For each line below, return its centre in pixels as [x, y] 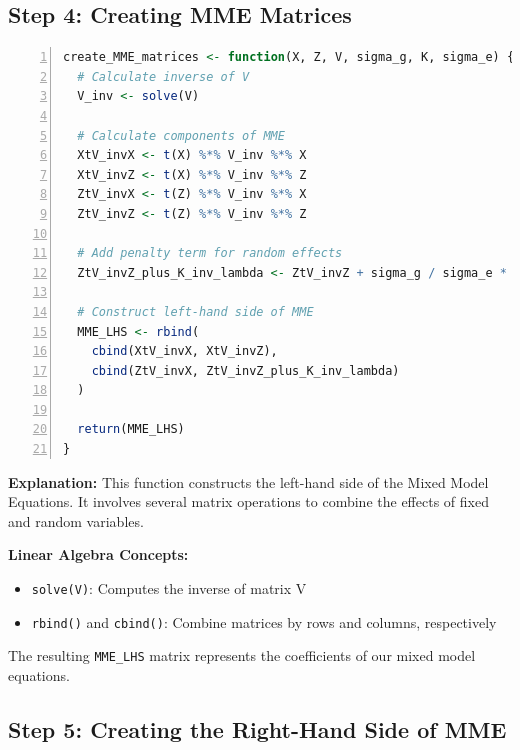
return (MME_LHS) [131, 429]
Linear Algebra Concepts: [98, 554]
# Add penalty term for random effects [210, 253]
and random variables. [76, 520]
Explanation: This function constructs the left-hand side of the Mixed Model [248, 481]
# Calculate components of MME [181, 135]
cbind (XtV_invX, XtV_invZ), [184, 351]
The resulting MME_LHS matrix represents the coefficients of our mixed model [242, 655]
